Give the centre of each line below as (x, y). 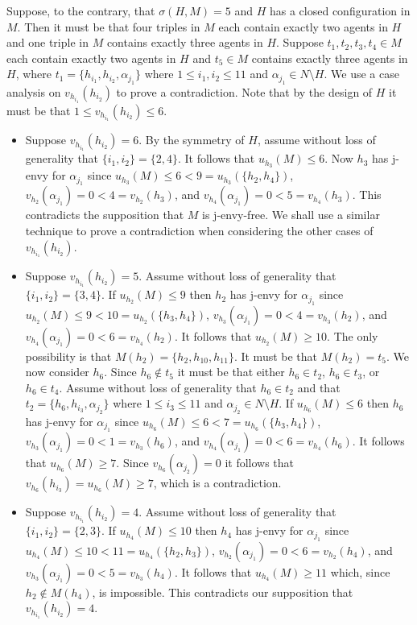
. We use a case (361, 74)
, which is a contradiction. (217, 483)
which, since (360, 571)
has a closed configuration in (340, 10)
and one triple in (47, 42)
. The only (353, 335)
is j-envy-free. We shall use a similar (291, 215)
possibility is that (68, 356)
